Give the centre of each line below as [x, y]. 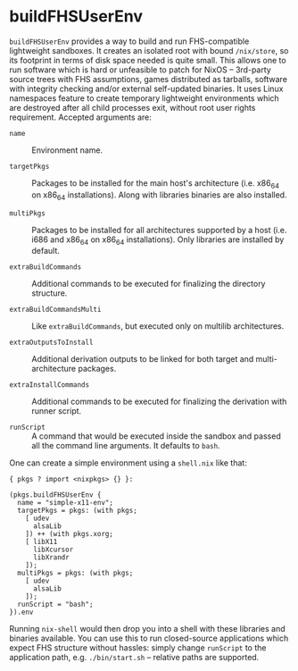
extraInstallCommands [50, 385]
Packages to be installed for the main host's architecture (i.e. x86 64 [155, 184]
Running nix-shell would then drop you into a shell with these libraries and [147, 629]
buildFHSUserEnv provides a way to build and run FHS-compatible [129, 41]
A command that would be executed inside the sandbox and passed [156, 436]
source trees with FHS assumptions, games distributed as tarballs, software [149, 79]
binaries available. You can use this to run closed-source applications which [149, 638]
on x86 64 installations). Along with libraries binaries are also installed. [159, 196]
